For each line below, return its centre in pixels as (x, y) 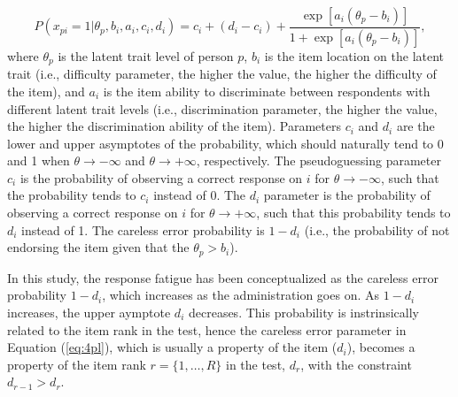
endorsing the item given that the (98, 247)
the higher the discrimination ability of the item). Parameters (174, 126)
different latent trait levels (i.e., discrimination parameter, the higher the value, (222, 108)
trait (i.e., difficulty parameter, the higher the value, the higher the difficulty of (222, 74)
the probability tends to (72, 195)
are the (415, 126)
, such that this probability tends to (353, 213)
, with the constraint (356, 364)
